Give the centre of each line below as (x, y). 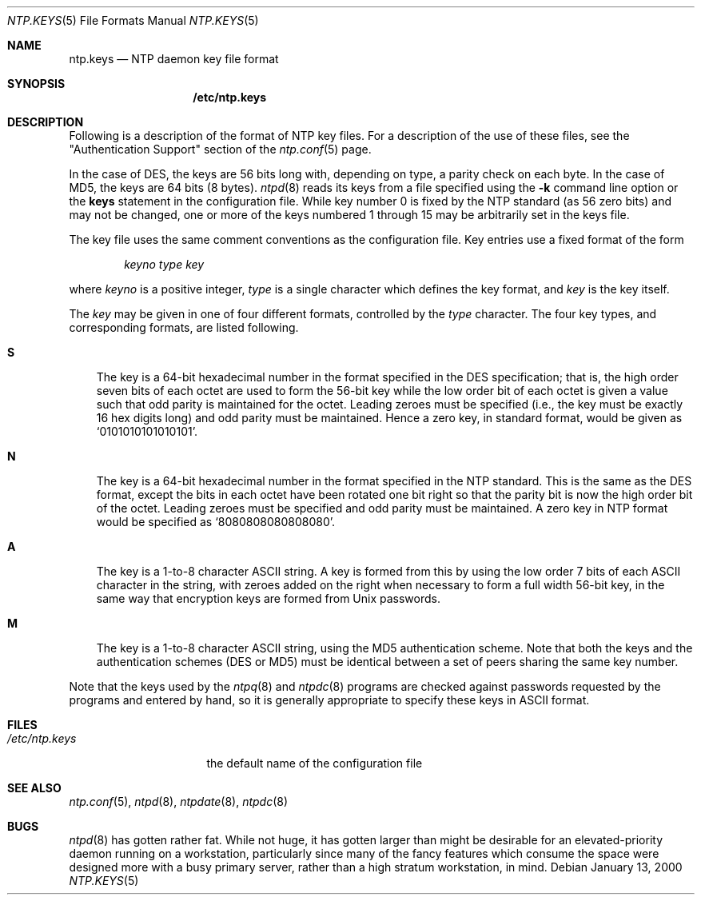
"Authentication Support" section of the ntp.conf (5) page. (220, 149)
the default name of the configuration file (315, 763)
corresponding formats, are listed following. (184, 327)
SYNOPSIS (36, 84)
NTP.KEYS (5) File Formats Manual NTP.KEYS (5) (133, 20)
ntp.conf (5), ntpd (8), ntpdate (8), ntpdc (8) (179, 801)
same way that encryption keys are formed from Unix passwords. (269, 598)
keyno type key (164, 264)
